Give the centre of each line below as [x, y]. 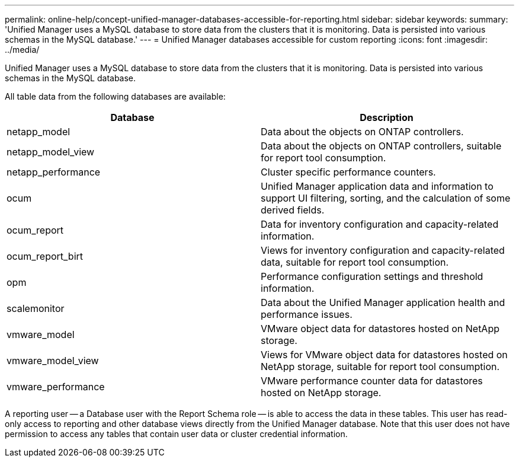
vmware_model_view [53, 361]
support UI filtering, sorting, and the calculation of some [386, 198]
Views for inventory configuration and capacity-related [383, 250]
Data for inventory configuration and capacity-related [380, 224]
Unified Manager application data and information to [377, 186]
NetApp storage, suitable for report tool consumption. [380, 367]
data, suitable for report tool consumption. [355, 262]
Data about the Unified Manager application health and [383, 302]
